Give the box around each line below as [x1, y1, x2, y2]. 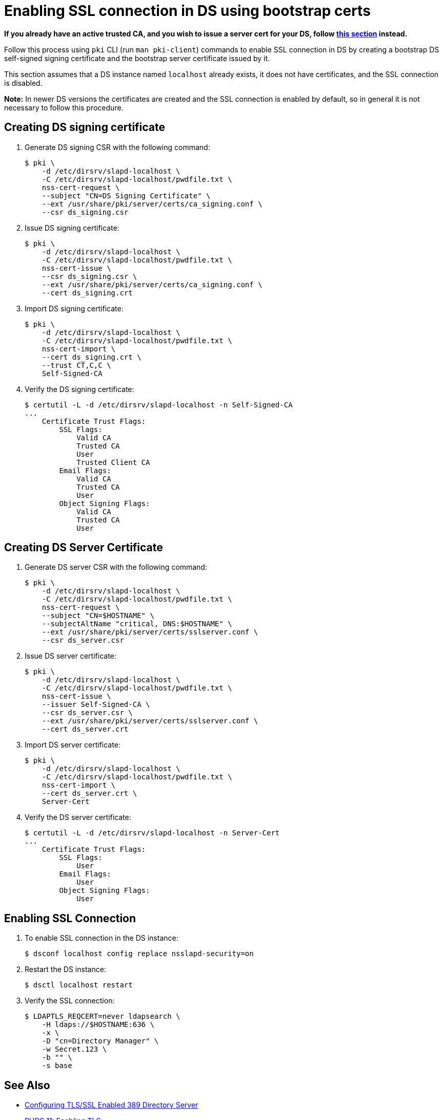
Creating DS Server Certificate [4, 541, 163, 554]
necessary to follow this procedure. [4, 103, 124, 112]
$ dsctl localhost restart [25, 981, 133, 990]
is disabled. [4, 78, 43, 87]
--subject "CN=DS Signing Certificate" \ [42, 191, 211, 200]
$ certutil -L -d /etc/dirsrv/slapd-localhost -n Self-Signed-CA [25, 400, 293, 409]
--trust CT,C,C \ [42, 361, 111, 369]
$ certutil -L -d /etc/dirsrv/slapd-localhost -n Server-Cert [25, 829, 280, 837]
